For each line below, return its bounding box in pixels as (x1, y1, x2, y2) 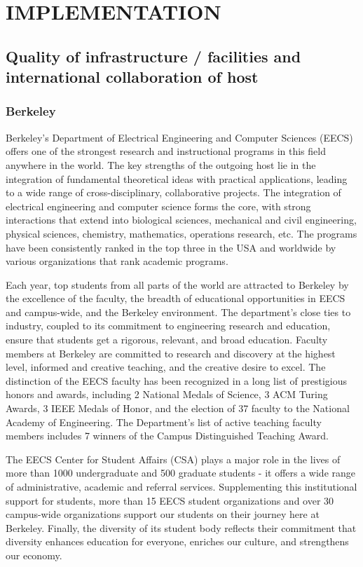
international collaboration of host (6, 66, 259, 88)
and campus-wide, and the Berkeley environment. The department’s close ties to (6, 304, 351, 319)
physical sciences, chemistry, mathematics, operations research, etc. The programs (6, 226, 357, 240)
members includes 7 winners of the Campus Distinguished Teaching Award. (6, 428, 329, 443)
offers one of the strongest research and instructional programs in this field (6, 144, 326, 158)
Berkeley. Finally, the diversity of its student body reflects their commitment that (6, 520, 357, 535)
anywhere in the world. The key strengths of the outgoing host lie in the (6, 157, 316, 172)
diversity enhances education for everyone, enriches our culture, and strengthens (6, 534, 349, 549)
